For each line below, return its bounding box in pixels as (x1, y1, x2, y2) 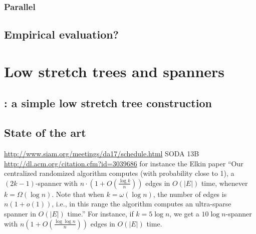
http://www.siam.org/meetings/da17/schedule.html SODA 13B (4, 148, 199, 158)
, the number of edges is (153, 188, 227, 199)
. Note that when (52, 188, 104, 199)
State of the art (4, 125, 86, 140)
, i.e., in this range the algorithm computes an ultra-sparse (52, 198, 231, 209)
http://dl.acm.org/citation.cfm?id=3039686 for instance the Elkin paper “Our (4, 158, 243, 168)
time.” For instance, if (67, 208, 134, 218)
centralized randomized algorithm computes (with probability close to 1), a (4, 168, 234, 178)
